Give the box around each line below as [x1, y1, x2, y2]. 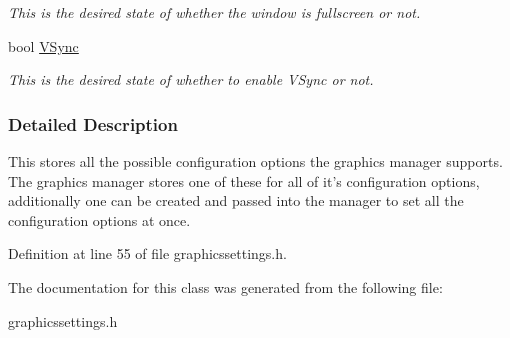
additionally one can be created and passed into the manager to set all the [8, 190, 464, 211]
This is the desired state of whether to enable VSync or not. [8, 69, 374, 90]
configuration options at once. [8, 209, 191, 230]
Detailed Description [8, 111, 178, 136]
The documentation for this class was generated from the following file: [8, 276, 443, 297]
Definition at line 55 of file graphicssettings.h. [8, 243, 287, 264]
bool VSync [8, 35, 79, 56]
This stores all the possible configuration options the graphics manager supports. [8, 151, 503, 171]
